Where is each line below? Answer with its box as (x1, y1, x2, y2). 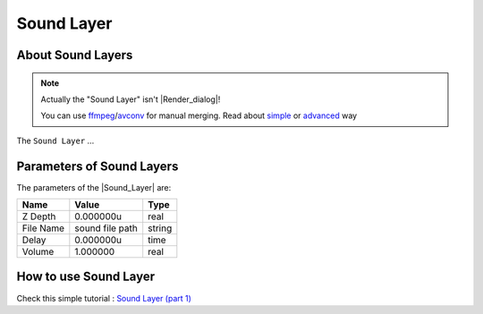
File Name (21, 222, 65, 234)
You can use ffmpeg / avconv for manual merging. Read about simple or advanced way (40, 110, 358, 121)
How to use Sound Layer (16, 269, 156, 284)
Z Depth (21, 210, 56, 223)
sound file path (74, 222, 138, 234)
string (148, 222, 173, 234)
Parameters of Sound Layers (16, 158, 179, 174)
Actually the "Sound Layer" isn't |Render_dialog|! (40, 94, 221, 105)
